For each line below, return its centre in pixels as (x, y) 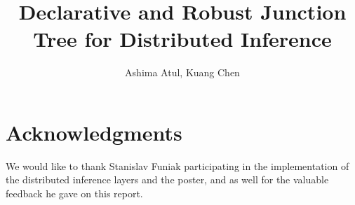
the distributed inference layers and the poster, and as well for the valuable (167, 179)
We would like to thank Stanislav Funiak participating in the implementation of (177, 165)
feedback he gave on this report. (74, 193)
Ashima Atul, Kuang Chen (182, 72)
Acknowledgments (94, 132)
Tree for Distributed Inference (182, 39)
